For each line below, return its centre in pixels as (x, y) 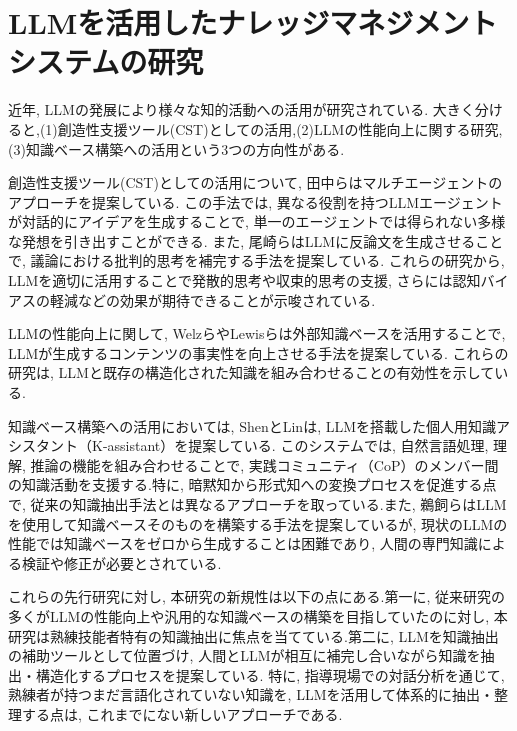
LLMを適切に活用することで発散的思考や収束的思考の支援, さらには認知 (244, 280)
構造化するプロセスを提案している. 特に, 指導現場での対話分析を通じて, (270, 674)
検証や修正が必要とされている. (121, 562)
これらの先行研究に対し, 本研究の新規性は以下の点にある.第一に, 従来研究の (256, 596)
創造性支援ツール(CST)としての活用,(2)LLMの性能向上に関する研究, (280, 128)
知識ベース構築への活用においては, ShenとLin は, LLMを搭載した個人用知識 (252, 425)
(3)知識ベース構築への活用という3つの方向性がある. (176, 148)
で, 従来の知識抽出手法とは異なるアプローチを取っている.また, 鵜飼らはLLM (257, 504)
